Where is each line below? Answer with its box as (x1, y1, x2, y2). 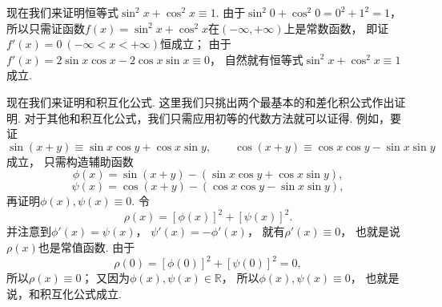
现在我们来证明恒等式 (6, 4, 119, 20)
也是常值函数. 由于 (38, 239, 135, 256)
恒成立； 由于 (160, 35, 231, 52)
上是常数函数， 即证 (283, 19, 389, 36)
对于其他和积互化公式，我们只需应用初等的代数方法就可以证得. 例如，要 (24, 109, 402, 126)
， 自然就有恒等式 (210, 50, 303, 67)
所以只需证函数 (6, 19, 85, 36)
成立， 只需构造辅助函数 (6, 152, 134, 169)
